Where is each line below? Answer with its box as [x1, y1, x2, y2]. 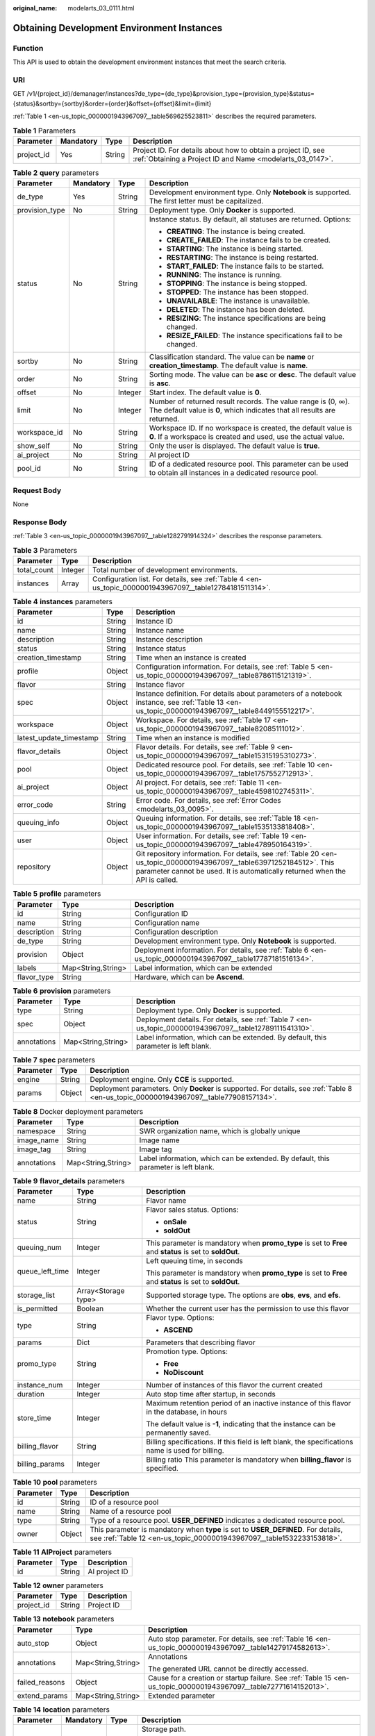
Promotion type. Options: [146, 1347, 228, 1357]
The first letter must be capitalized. [149, 197, 264, 206]
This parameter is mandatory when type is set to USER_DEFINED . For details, [90, 1524, 343, 1534]
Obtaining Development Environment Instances [12, 22, 222, 34]
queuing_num [17, 1243, 62, 1253]
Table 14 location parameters [12, 1705, 110, 1714]
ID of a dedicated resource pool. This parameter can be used [149, 459, 349, 469]
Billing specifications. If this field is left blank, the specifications [146, 1437, 353, 1447]
